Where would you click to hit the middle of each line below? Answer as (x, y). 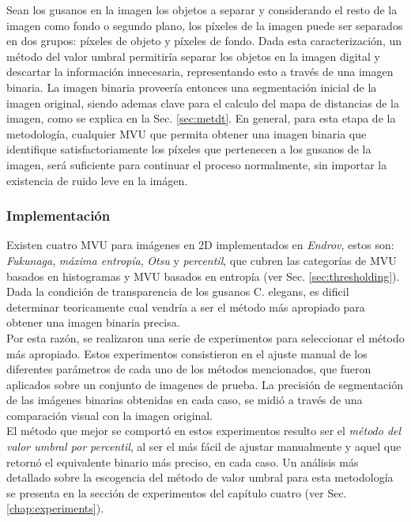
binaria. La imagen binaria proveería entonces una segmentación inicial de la (192, 87)
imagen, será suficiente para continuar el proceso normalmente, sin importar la (197, 164)
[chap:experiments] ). (55, 508)
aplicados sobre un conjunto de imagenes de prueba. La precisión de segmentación (205, 384)
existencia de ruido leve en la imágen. (97, 180)
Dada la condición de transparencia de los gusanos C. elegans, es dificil (178, 291)
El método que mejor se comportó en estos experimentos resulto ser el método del (204, 431)
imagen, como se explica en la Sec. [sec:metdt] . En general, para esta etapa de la (201, 118)
